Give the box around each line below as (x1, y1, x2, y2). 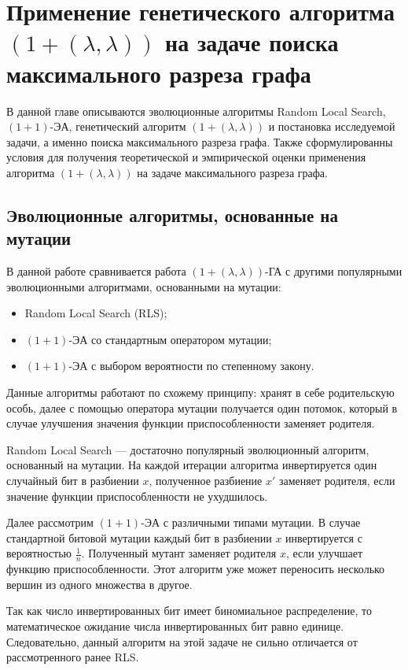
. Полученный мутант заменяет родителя (81, 545, 277, 561)
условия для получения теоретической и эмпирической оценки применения (6, 149, 366, 165)
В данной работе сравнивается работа (6, 263, 186, 279)
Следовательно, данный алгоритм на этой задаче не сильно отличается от (6, 633, 358, 650)
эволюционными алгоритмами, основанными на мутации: (6, 278, 281, 294)
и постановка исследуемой (268, 118, 395, 135)
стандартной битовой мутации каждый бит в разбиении (6, 529, 272, 546)
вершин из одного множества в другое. (6, 576, 193, 592)
